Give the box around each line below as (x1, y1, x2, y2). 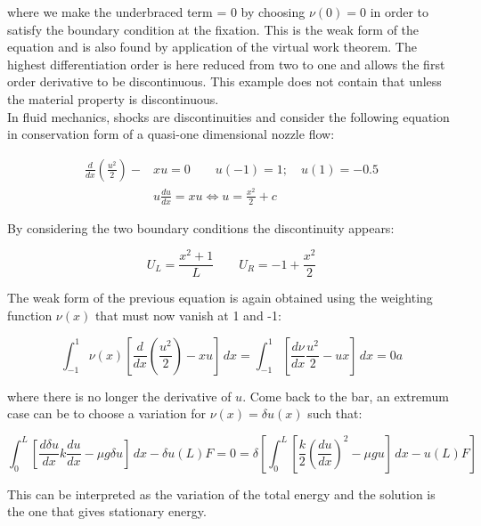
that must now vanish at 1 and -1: (94, 306, 281, 325)
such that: (307, 404, 363, 423)
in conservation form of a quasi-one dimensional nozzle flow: (7, 125, 335, 143)
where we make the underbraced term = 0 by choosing (7, 3, 306, 20)
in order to (370, 3, 429, 20)
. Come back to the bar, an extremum (242, 386, 449, 405)
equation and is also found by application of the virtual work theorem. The (7, 37, 417, 56)
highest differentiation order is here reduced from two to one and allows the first (7, 54, 445, 73)
